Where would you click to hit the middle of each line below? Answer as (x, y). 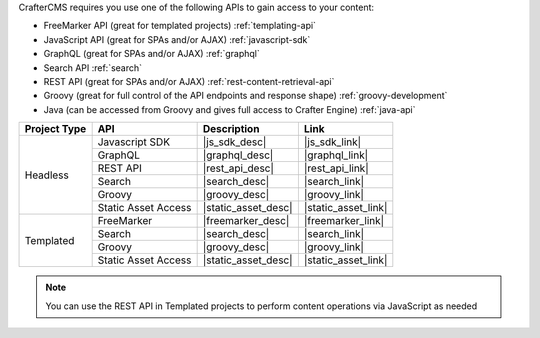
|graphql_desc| (238, 155)
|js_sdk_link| (332, 142)
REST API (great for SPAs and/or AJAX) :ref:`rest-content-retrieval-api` (189, 81)
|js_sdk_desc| (234, 142)
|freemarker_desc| (246, 221)
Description (231, 129)
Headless (46, 175)
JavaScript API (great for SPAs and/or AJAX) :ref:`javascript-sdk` (177, 39)
